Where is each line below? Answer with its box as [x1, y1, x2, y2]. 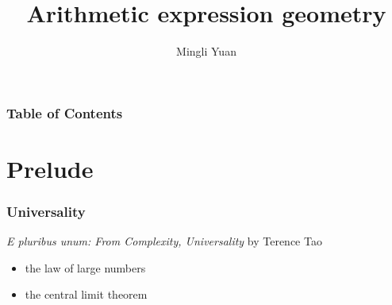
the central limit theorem [25, 286, 148, 303]
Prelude [6, 152, 94, 184]
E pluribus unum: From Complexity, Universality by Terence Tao [6, 233, 322, 249]
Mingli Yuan [176, 43, 236, 60]
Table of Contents [6, 102, 123, 122]
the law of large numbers [25, 259, 146, 276]
